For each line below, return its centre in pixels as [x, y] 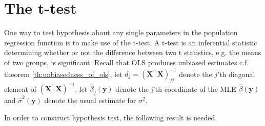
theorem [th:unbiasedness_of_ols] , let [63, 73]
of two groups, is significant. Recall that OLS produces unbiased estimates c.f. [127, 62]
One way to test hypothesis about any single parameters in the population [121, 32]
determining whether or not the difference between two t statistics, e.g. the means [133, 52]
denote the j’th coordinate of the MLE [176, 89]
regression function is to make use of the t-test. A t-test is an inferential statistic [131, 42]
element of [20, 89]
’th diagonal [236, 73]
